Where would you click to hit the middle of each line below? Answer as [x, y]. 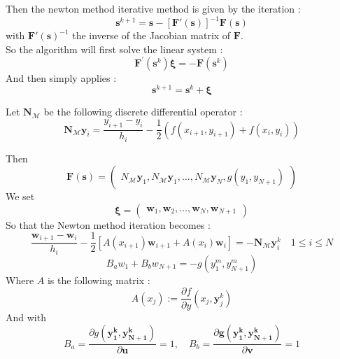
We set [20, 196]
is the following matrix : [99, 280]
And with [26, 317]
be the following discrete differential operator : [143, 112]
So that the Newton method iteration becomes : [108, 224]
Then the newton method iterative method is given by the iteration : [153, 8]
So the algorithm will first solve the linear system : [114, 49]
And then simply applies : [61, 77]
